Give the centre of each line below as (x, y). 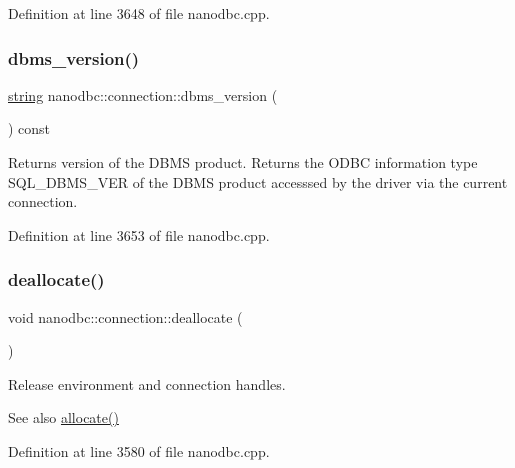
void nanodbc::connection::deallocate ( (125, 316)
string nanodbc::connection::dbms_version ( (143, 94)
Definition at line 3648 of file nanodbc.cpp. (139, 13)
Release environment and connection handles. (147, 383)
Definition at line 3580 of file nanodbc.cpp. (139, 450)
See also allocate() (63, 417)
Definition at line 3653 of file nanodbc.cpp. (139, 234)
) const (29, 128)
